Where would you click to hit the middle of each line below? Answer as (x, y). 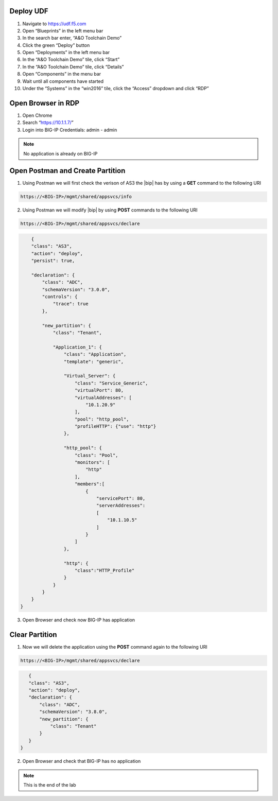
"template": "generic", (93, 361)
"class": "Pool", (97, 455)
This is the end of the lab (50, 785)
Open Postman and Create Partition (67, 171)
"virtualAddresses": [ (103, 397)
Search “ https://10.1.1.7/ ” (48, 123)
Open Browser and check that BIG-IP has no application (82, 761)
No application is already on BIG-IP (60, 153)
